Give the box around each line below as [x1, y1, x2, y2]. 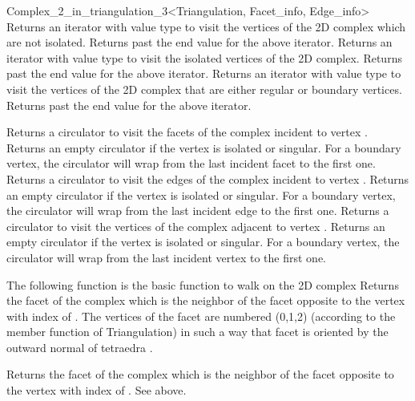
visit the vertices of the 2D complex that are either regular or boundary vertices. [6, 80, 402, 97]
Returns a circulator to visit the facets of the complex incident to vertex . [6, 124, 368, 140]
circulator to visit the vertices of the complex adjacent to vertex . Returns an [6, 217, 385, 234]
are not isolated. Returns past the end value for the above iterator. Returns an [6, 34, 393, 51]
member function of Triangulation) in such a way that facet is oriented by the [6, 323, 389, 340]
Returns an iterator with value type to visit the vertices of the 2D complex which [6, 18, 406, 34]
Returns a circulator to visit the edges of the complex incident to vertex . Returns [6, 170, 409, 187]
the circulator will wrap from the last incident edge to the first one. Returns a [6, 202, 389, 219]
